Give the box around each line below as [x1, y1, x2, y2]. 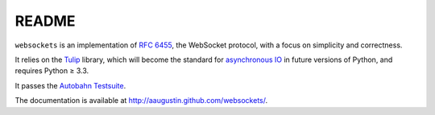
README [14, 12, 76, 30]
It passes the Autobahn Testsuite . [14, 80, 126, 90]
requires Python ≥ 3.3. [14, 66, 89, 76]
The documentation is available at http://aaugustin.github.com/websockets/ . [14, 96, 268, 105]
